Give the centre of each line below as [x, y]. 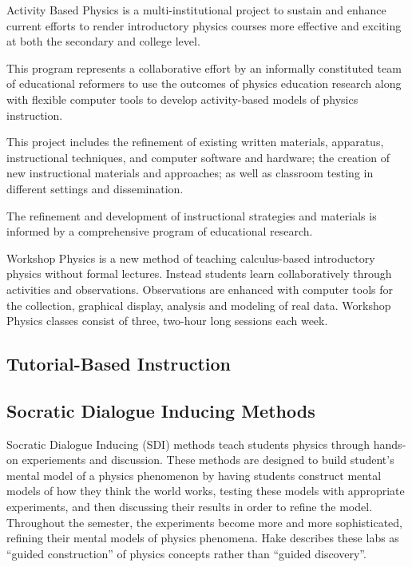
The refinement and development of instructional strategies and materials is [192, 215]
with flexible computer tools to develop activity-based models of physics [182, 99]
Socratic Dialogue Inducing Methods [161, 410]
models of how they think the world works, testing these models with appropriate [206, 491]
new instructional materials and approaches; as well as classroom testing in [190, 173]
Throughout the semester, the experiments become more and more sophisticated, [204, 522]
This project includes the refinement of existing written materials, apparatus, [195, 142]
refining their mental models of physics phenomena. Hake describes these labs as [203, 538]
